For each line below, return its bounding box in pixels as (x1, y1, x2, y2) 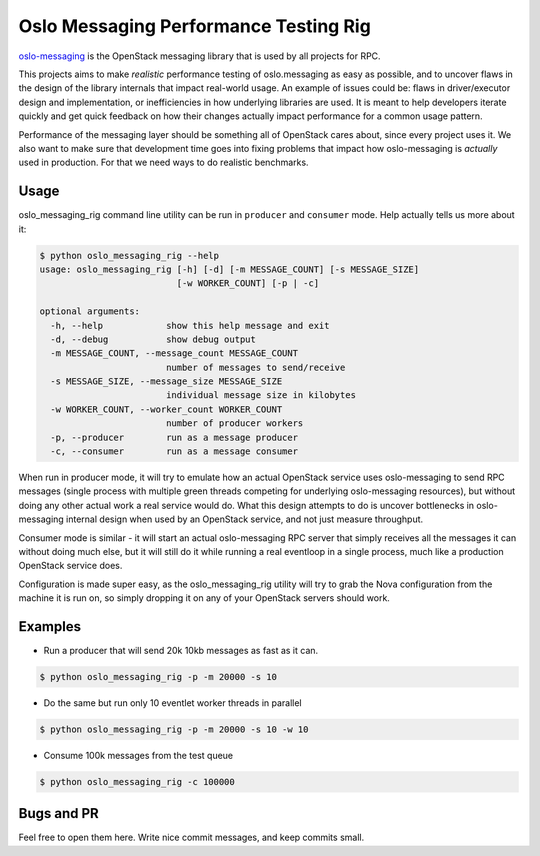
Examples (18, 618, 82, 635)
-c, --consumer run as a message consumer (50, 446, 299, 457)
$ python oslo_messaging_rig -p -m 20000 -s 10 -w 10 (39, 724, 309, 735)
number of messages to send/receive (165, 361, 346, 373)
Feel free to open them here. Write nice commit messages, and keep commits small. (18, 831, 365, 844)
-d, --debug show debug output (50, 333, 257, 345)
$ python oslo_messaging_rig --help (39, 250, 220, 261)
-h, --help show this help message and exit (50, 320, 330, 331)
